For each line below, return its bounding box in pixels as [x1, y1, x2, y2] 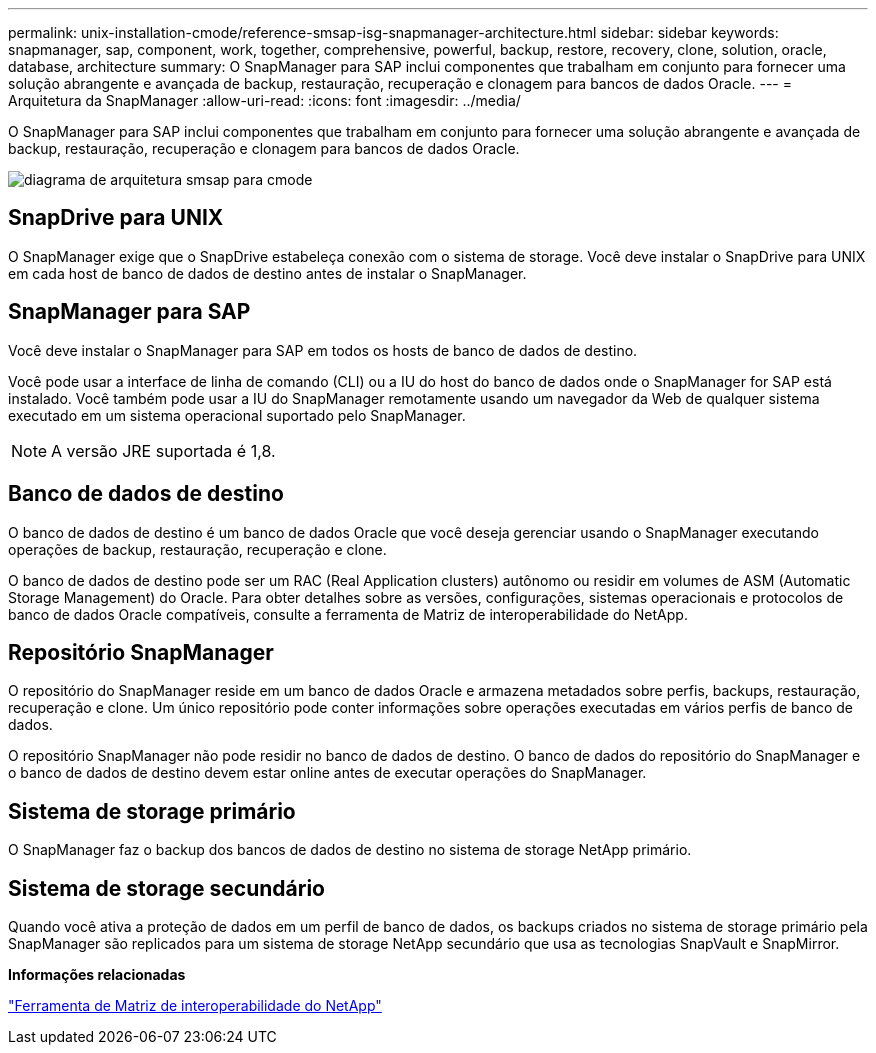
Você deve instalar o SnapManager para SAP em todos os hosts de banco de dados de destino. [8, 341, 638, 359]
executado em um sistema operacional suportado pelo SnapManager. [8, 406, 466, 424]
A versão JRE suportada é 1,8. [51, 440, 276, 461]
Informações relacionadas [8, 966, 186, 984]
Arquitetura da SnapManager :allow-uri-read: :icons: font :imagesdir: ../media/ [8, 92, 521, 109]
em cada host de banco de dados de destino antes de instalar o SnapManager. [8, 264, 527, 282]
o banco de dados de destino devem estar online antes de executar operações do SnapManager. [8, 764, 647, 782]
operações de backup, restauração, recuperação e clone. [8, 540, 387, 558]
